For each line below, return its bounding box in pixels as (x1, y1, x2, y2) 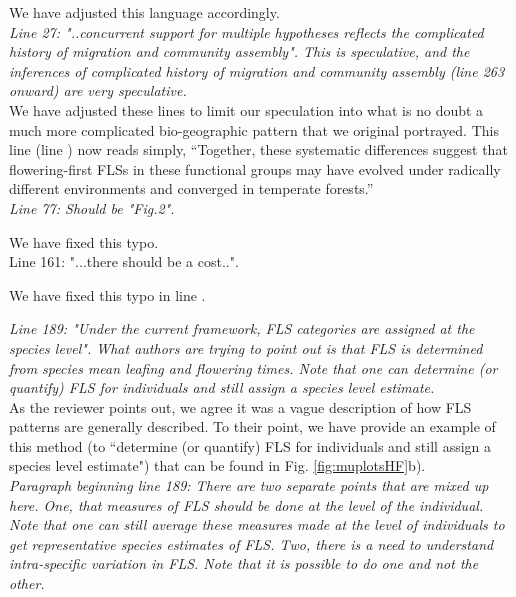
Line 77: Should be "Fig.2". (9, 197, 175, 218)
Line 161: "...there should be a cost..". (9, 251, 239, 272)
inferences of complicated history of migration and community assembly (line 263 (9, 60, 505, 81)
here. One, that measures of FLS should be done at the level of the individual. (9, 494, 484, 515)
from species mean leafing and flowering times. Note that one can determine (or (9, 357, 498, 378)
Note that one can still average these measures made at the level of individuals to (9, 514, 505, 535)
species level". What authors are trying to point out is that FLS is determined (9, 337, 483, 358)
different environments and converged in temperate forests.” (9, 178, 374, 199)
